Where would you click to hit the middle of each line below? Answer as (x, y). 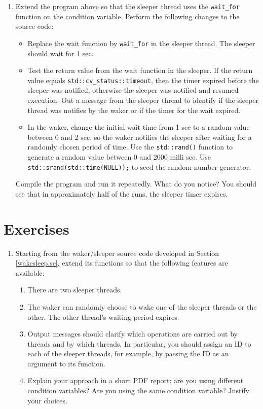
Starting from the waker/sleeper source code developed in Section (117, 253)
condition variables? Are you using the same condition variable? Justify (138, 391)
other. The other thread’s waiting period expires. (103, 317)
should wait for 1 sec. (61, 53)
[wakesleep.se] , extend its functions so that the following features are (122, 263)
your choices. (47, 400)
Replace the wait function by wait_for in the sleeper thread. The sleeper (141, 43)
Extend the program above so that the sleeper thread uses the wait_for (127, 6)
